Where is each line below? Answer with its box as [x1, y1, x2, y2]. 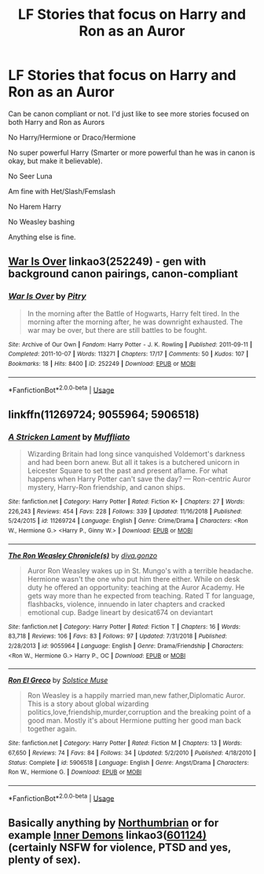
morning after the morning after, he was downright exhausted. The [27, 316, 244, 327]
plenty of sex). [8, 853, 81, 866]
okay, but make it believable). [8, 155, 104, 166]
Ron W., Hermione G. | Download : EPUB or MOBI [8, 768, 142, 777]
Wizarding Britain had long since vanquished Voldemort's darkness [27, 449, 245, 459]
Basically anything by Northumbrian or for [8, 816, 219, 829]
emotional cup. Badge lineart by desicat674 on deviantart [27, 607, 214, 617]
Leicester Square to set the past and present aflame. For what [27, 466, 228, 475]
